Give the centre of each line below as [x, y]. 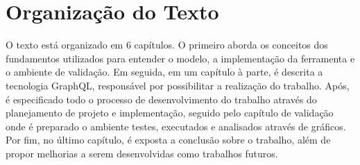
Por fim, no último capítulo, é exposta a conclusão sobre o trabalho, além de [168, 140]
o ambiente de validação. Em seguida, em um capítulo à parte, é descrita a [164, 72]
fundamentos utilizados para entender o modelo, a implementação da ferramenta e [180, 58]
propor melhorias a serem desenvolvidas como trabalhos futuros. [142, 153]
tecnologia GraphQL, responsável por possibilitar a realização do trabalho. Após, [178, 85]
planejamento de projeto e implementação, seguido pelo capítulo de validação [170, 113]
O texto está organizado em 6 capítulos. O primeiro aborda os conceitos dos [167, 45]
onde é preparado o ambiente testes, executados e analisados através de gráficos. [176, 126]
